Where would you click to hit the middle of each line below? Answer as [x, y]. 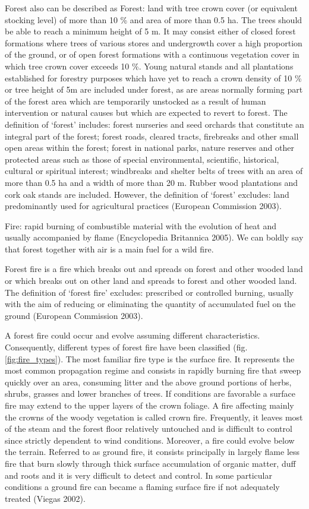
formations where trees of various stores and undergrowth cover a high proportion [154, 42]
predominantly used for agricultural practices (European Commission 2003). [143, 206]
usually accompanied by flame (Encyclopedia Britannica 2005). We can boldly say [154, 237]
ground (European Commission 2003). [74, 315]
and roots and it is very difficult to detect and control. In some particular [138, 475]
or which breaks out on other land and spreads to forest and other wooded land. [151, 281]
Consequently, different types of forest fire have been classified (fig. [126, 347]
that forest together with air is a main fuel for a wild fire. [109, 249]
